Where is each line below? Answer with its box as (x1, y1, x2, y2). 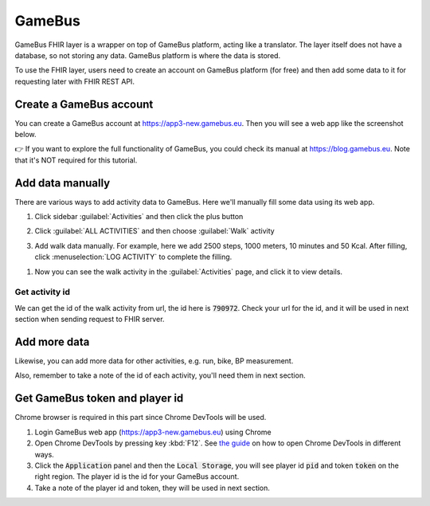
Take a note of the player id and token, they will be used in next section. (34, 483, 271, 492)
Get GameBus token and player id (14, 391, 184, 406)
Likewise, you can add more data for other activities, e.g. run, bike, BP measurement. (14, 356, 294, 366)
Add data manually (14, 176, 111, 190)
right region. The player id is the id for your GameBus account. (34, 472, 240, 481)
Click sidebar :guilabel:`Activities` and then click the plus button (34, 212, 244, 222)
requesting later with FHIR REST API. (14, 76, 135, 86)
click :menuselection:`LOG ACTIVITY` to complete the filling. (34, 252, 233, 262)
